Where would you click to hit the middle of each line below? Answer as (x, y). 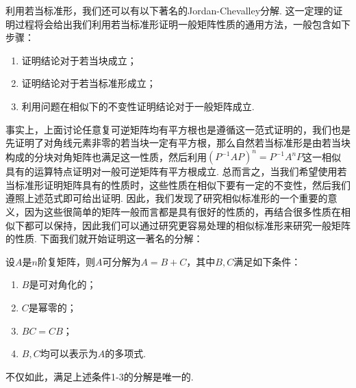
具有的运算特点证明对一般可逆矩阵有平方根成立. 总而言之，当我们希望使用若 (176, 171)
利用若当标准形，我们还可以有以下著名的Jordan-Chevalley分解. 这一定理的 (169, 10)
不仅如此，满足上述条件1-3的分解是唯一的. (100, 376)
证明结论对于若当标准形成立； (89, 83)
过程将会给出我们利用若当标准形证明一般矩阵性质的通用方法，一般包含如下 (182, 24)
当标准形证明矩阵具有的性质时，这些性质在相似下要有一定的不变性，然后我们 (178, 184)
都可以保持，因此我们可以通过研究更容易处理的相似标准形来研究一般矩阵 (187, 225)
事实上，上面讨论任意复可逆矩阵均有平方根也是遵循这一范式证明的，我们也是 (178, 129)
